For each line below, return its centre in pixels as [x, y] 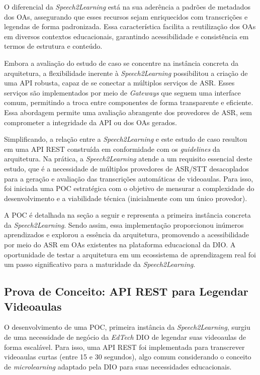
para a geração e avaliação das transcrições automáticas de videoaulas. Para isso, [129, 178]
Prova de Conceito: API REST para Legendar [126, 291]
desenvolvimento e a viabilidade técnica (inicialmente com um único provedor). [126, 198]
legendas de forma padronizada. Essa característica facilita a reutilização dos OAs [130, 26]
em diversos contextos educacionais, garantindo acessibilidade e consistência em [126, 36]
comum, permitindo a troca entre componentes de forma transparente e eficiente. [129, 102]
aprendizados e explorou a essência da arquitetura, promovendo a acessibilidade [127, 235]
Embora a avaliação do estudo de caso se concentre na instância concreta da [121, 63]
